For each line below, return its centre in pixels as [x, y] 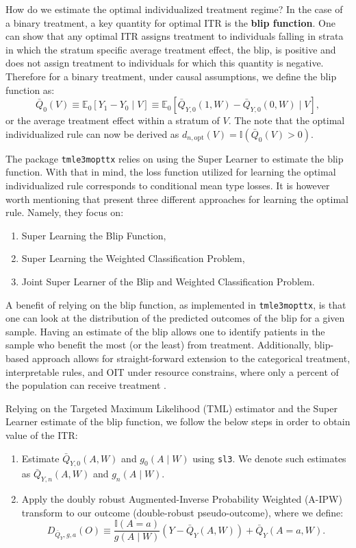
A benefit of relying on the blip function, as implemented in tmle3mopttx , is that [176, 304]
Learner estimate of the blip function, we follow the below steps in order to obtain [178, 421]
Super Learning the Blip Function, [94, 235]
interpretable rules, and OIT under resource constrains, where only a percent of [172, 371]
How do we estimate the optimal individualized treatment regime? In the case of [174, 9]
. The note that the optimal [287, 120]
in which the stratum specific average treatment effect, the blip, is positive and [171, 49]
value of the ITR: [42, 434]
